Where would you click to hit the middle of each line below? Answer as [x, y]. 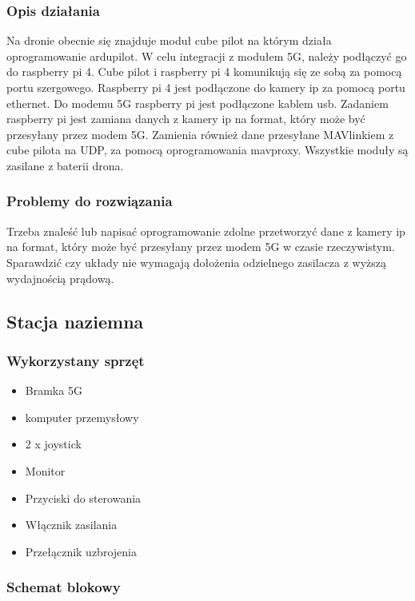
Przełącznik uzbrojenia [81, 551]
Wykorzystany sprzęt [76, 360]
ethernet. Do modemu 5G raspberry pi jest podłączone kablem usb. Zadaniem [198, 103]
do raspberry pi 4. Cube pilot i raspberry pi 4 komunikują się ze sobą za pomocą [204, 72]
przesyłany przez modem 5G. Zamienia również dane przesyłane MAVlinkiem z [200, 134]
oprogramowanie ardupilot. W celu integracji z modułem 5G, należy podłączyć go [207, 56]
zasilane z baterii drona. [65, 165]
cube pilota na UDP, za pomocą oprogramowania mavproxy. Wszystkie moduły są [207, 150]
